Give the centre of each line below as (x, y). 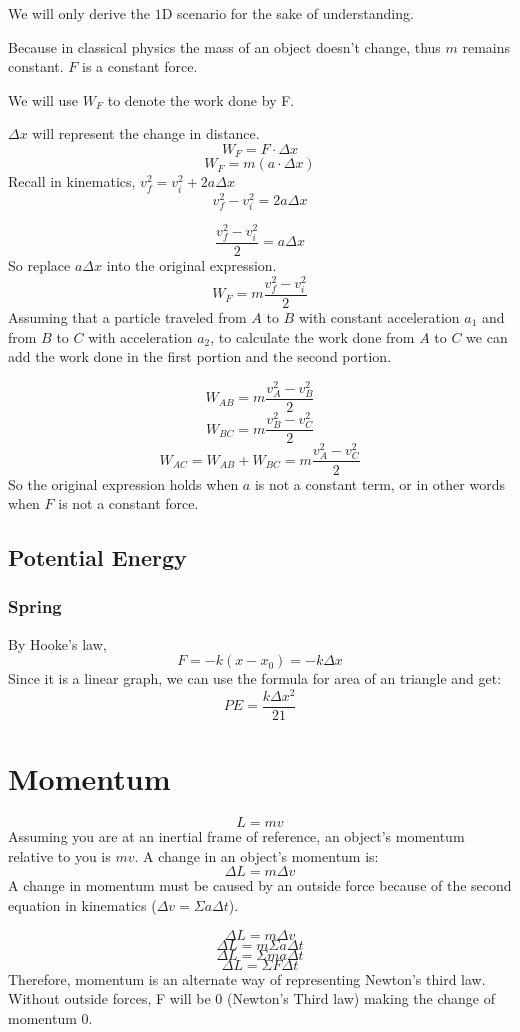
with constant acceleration (379, 316)
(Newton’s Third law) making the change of (361, 998)
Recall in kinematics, (72, 181)
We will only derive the (79, 13)
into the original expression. (191, 265)
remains (486, 46)
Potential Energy (97, 557)
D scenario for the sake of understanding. (287, 13)
